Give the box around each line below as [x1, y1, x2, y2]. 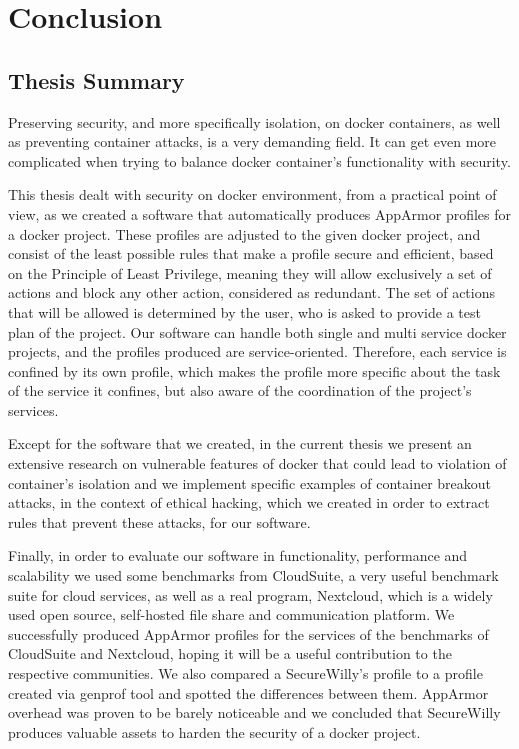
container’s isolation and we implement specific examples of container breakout [8, 472, 492, 493]
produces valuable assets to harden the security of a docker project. [8, 721, 421, 742]
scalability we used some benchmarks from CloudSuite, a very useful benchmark [8, 565, 499, 586]
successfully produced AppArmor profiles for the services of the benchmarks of [8, 623, 489, 644]
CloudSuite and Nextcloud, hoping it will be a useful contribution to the [8, 643, 452, 664]
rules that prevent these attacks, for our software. [8, 511, 311, 532]
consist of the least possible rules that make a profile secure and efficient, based [8, 243, 494, 264]
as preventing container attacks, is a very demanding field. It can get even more [8, 131, 497, 152]
